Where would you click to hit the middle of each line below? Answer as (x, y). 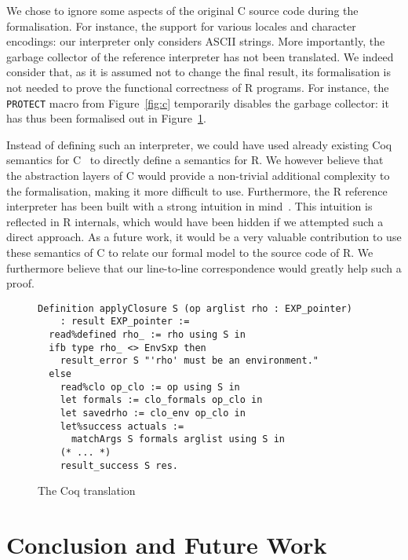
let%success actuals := (122, 426)
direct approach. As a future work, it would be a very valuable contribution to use (204, 237)
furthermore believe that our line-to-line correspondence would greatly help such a (204, 267)
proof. (20, 283)
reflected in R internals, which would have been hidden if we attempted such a (195, 221)
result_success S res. (119, 465)
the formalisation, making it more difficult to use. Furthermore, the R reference (197, 190)
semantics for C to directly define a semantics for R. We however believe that (195, 160)
